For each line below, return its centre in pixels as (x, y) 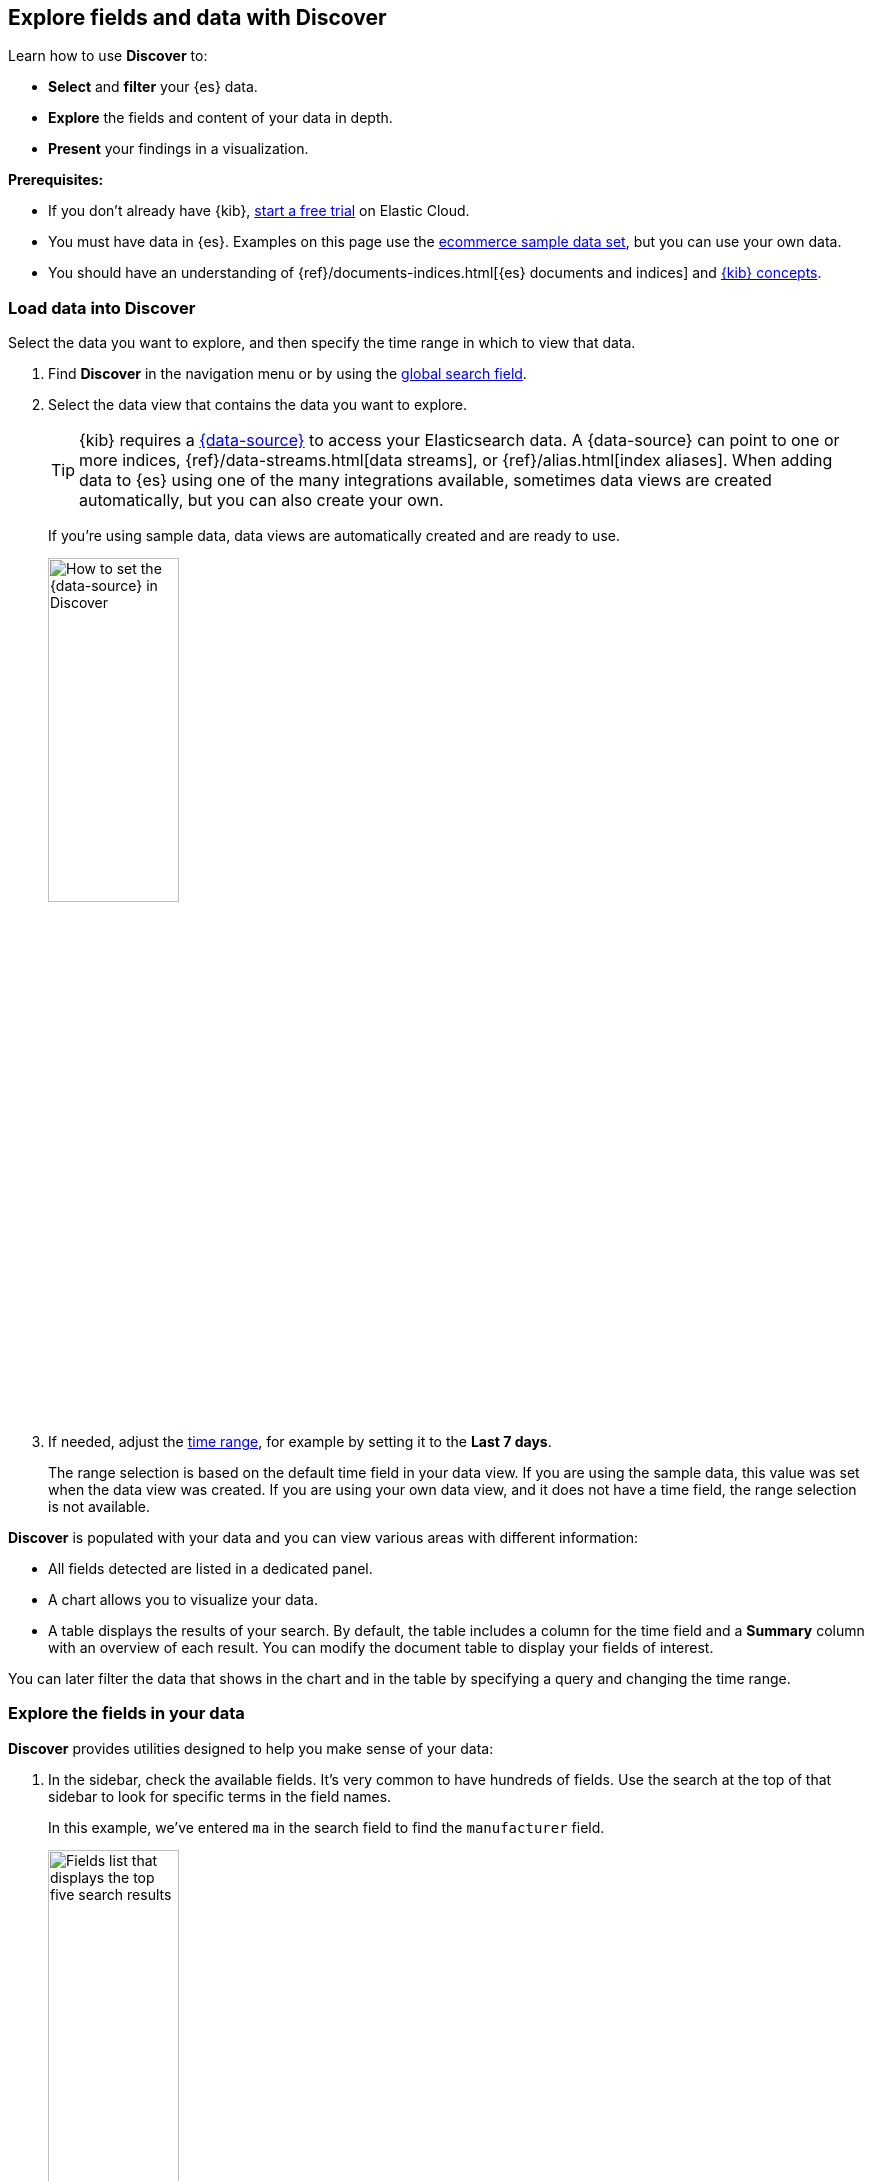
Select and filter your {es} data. (153, 87)
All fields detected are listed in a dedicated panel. (210, 1568)
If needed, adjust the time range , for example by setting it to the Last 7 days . (300, 1441)
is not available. (99, 1506)
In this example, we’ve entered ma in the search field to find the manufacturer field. (326, 1827)
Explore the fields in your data (126, 1713)
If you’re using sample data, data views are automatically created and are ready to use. (334, 536)
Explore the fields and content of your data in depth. (220, 118)
